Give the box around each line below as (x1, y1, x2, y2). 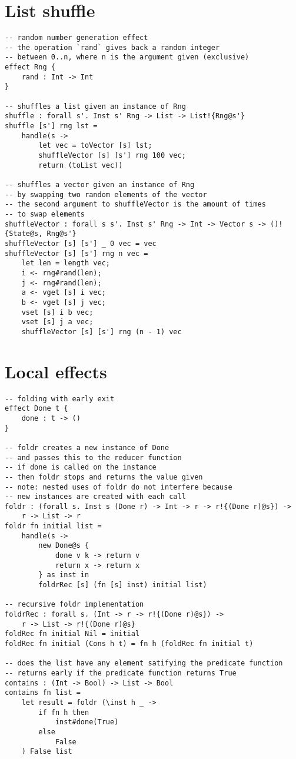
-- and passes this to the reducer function (5, 453, 182, 462)
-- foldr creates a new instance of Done (5, 443, 169, 452)
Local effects (5, 359, 107, 383)
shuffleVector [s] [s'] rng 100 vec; (38, 151, 186, 159)
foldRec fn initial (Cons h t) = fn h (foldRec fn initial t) (5, 640, 254, 648)
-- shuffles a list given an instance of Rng (5, 102, 186, 111)
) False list (21, 747, 72, 756)
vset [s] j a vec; (21, 318, 94, 327)
